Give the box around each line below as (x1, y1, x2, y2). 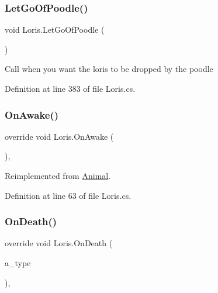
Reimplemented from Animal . (5, 170, 111, 181)
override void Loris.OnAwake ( (5, 130, 114, 142)
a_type (5, 257, 31, 268)
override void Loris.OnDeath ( (5, 237, 113, 249)
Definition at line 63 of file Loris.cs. (5, 189, 132, 201)
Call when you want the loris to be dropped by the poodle (5, 63, 213, 75)
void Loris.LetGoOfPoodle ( (5, 23, 105, 36)
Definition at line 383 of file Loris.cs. (5, 82, 136, 94)
